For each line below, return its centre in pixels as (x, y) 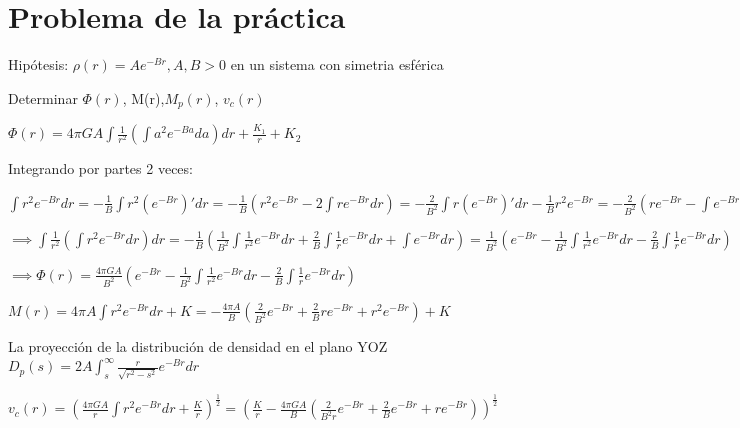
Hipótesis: (38, 64)
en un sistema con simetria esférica (337, 64)
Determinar (43, 97)
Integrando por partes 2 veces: (100, 168)
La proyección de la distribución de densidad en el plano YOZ (198, 345)
